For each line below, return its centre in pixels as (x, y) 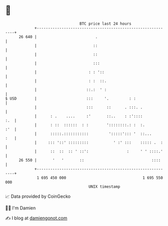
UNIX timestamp (104, 186)
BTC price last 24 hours (106, 24)
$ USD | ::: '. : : (71, 98)
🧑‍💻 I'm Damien (21, 208)
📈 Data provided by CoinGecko (38, 196)
